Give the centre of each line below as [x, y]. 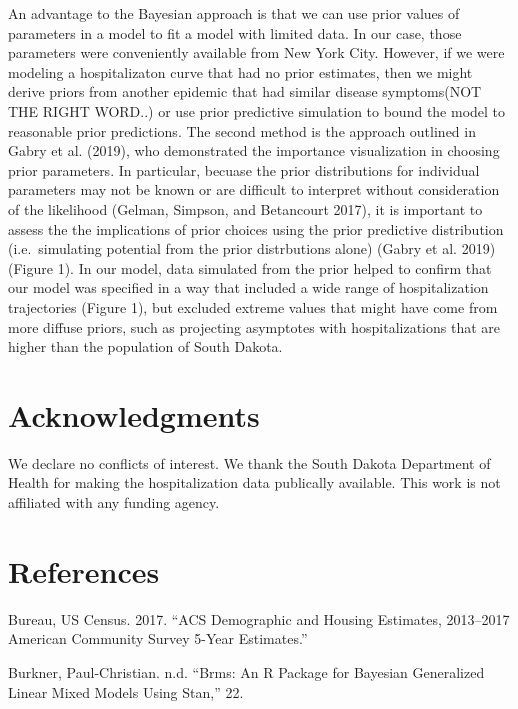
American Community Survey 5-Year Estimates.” [158, 638]
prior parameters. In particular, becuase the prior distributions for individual [244, 169]
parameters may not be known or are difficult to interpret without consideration [254, 189]
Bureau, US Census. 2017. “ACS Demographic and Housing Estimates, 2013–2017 [259, 618]
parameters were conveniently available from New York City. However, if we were [256, 52]
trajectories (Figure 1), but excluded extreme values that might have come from [253, 306]
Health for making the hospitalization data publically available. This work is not [254, 482]
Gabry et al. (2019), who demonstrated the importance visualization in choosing [254, 150]
